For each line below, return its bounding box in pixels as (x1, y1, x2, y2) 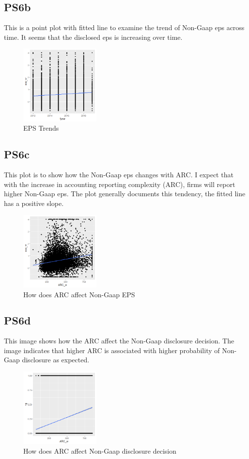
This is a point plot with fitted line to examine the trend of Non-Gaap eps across (4, 22, 245, 33)
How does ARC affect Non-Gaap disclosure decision (23, 446, 176, 456)
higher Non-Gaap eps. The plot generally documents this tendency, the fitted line (4, 188, 246, 199)
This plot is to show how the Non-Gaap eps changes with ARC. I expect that (4, 170, 233, 180)
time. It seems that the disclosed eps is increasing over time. (4, 32, 183, 42)
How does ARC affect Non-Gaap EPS (23, 289, 135, 299)
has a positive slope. (4, 198, 64, 208)
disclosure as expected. (22, 355, 90, 365)
